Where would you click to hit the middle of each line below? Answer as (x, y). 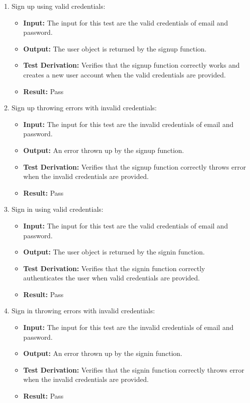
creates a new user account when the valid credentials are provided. (125, 74)
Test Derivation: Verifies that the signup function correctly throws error (135, 166)
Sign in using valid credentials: (57, 209)
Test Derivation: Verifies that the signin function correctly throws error (134, 369)
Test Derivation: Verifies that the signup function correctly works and (131, 65)
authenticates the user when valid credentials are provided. (112, 278)
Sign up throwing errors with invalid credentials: (84, 108)
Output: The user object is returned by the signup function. (115, 48)
